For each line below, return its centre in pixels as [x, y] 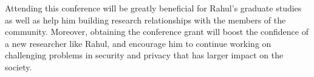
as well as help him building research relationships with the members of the [145, 20]
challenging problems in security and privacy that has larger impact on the [144, 55]
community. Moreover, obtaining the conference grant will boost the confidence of [157, 32]
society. [19, 66]
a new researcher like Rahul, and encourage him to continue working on [138, 43]
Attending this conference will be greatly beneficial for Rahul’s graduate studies [153, 8]
